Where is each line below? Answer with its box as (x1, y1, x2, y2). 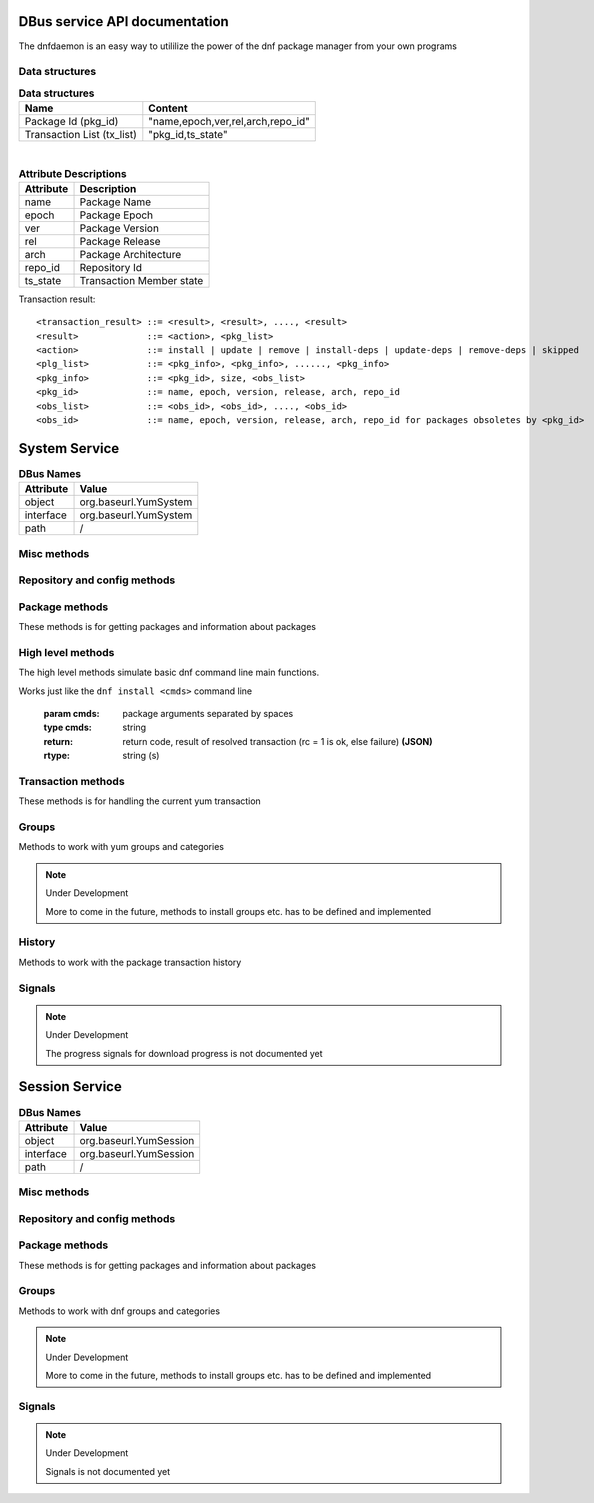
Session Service (18, 1078, 122, 1095)
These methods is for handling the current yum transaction (18, 795, 262, 807)
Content (148, 101, 188, 115)
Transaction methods (18, 774, 125, 788)
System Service (18, 440, 120, 457)
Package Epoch (79, 208, 154, 222)
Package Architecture (79, 247, 182, 261)
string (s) (122, 750, 160, 762)
